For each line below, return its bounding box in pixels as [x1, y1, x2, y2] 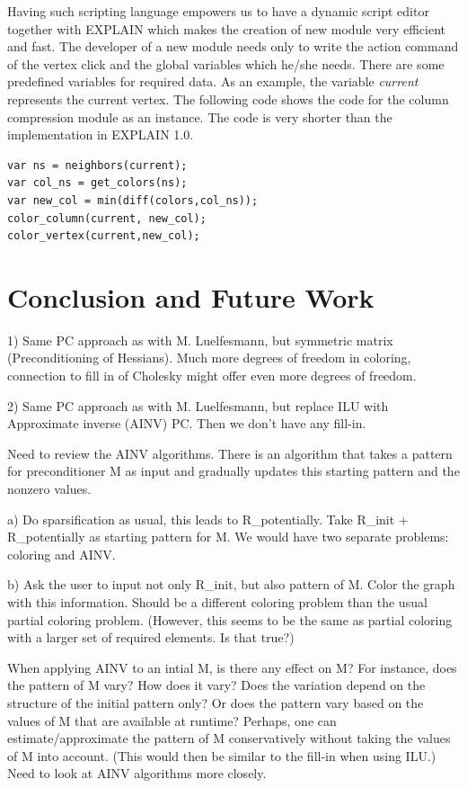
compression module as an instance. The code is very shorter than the [7, 107, 392, 126]
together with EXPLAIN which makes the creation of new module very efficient [7, 19, 446, 38]
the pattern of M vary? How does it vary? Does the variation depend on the [7, 676, 426, 694]
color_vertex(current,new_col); [7, 229, 200, 243]
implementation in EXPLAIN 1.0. [7, 125, 194, 144]
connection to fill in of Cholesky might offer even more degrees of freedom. [7, 366, 417, 385]
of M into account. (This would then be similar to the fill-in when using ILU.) [7, 746, 436, 765]
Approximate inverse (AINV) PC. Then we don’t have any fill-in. [7, 414, 366, 433]
